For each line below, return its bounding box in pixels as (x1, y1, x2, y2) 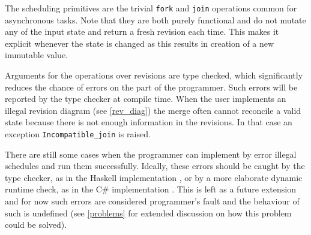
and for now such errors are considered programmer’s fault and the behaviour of (5, 195, 300, 207)
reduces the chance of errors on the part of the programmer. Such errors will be (5, 80, 298, 93)
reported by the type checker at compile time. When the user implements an (5, 92, 286, 105)
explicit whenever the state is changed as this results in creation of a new (5, 37, 274, 49)
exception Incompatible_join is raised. (5, 128, 151, 140)
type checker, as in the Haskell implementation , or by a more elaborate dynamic (5, 171, 303, 183)
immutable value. (5, 49, 68, 61)
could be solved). (5, 218, 67, 231)
